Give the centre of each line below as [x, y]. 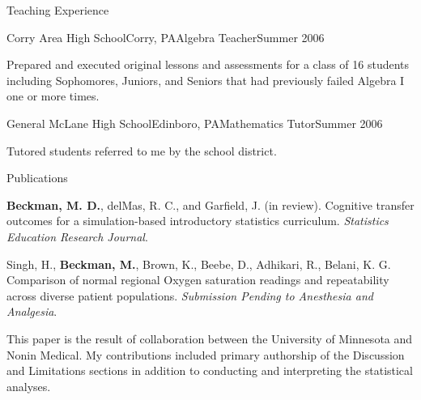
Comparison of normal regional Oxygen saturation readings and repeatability [198, 280]
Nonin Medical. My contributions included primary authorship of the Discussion [206, 354]
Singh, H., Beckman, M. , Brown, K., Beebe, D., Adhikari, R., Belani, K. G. [199, 264]
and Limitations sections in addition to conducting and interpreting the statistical [210, 370]
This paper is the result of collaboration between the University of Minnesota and [210, 338]
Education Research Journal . [77, 236]
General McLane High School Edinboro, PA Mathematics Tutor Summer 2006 [195, 123]
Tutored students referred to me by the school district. [142, 150]
